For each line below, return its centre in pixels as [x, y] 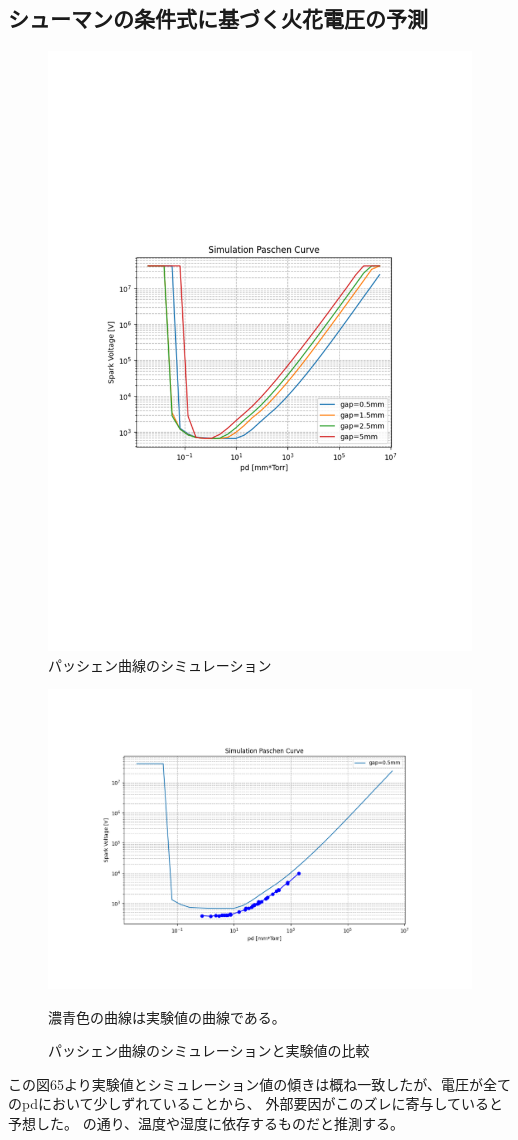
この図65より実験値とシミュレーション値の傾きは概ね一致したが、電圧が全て [259, 1083]
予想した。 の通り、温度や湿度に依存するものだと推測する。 [206, 1122]
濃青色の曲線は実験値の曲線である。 [167, 1016]
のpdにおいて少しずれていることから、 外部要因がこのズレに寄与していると [256, 1103]
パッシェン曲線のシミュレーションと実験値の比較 [209, 1050]
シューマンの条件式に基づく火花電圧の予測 [218, 18]
